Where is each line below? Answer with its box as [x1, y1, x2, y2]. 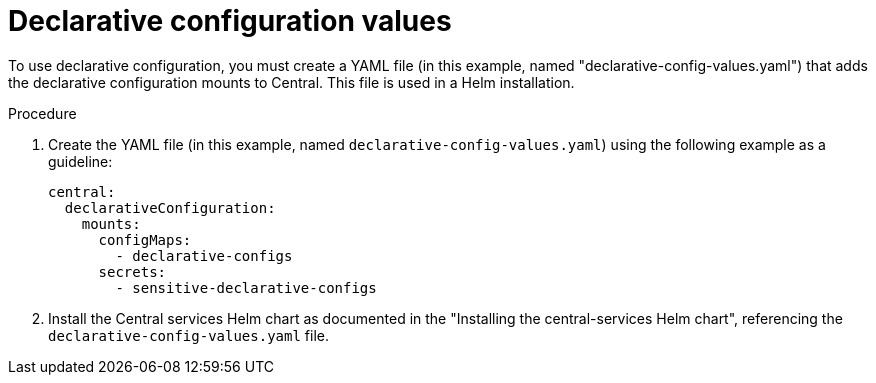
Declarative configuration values [8, 4, 452, 38]
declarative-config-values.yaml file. [48, 326, 329, 344]
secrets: [98, 263, 167, 280]
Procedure [8, 104, 77, 122]
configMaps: [98, 231, 192, 248]
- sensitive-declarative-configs [115, 279, 377, 296]
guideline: [48, 152, 113, 170]
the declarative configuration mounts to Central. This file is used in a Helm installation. [8, 73, 575, 91]
